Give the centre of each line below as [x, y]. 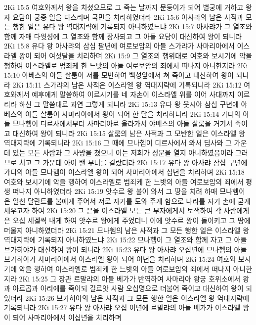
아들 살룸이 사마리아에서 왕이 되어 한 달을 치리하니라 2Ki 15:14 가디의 [133, 114]
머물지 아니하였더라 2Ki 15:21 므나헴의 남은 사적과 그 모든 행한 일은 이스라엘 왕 [127, 230]
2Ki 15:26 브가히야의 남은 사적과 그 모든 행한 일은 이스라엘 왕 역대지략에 [137, 298]
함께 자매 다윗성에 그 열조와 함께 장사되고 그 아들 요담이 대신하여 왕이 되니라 [123, 36]
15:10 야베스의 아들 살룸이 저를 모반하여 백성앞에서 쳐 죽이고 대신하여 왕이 [119, 75]
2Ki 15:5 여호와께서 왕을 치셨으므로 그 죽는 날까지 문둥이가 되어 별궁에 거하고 [124, 7]
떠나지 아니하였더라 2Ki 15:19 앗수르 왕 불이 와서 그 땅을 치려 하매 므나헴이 [129, 191]
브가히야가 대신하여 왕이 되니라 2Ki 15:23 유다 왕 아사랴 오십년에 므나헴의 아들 [126, 249]
